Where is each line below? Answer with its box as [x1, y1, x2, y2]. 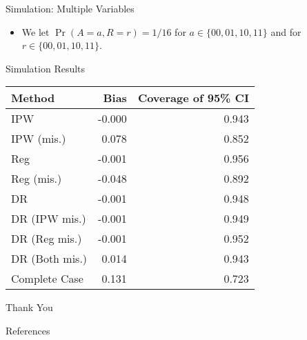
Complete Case [11, 270, 83, 287]
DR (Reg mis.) [11, 230, 82, 247]
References [6, 323, 50, 337]
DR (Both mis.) [11, 250, 88, 267]
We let [21, 24, 50, 39]
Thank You [6, 300, 53, 314]
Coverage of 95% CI [137, 90, 249, 106]
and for [270, 24, 301, 39]
